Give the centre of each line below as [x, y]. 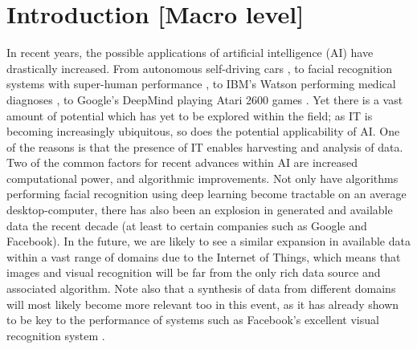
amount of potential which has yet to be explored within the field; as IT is [190, 115]
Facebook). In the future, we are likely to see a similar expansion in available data [208, 241]
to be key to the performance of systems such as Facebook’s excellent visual [193, 320]
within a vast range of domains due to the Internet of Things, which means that [204, 256]
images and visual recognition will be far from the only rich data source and [194, 272]
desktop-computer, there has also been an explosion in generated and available [200, 210]
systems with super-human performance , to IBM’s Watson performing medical [201, 84]
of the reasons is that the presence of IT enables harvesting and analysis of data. [205, 146]
